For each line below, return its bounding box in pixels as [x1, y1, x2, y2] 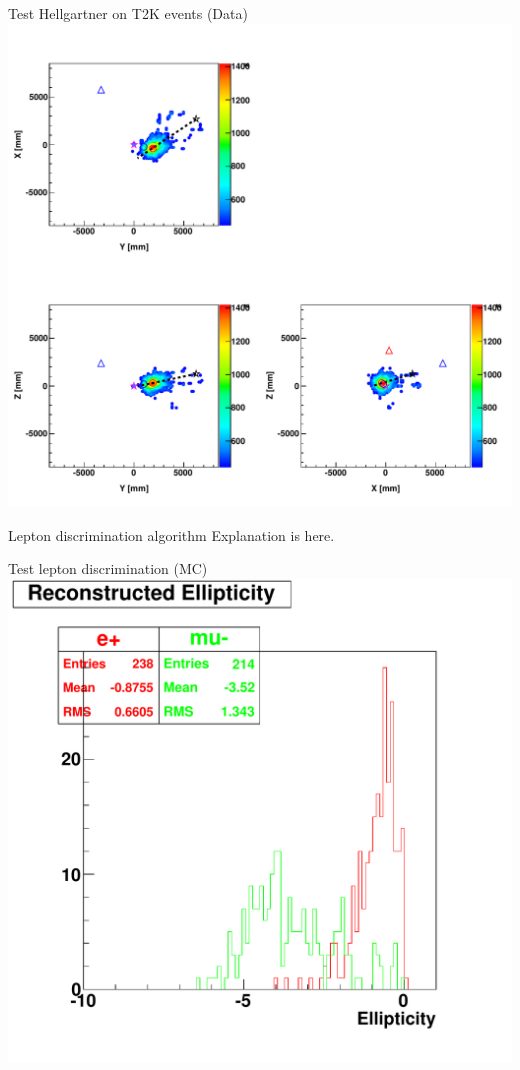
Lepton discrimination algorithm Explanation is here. [8, 524, 335, 545]
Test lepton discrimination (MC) [8, 558, 208, 579]
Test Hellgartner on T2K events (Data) [8, 3, 248, 23]
